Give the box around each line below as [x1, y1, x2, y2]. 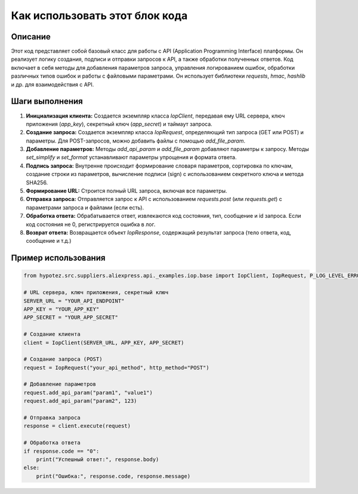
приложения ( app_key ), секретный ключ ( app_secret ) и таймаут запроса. [26, 120, 213, 128]
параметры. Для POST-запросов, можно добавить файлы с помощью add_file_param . [26, 137, 246, 144]
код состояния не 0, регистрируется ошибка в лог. [26, 221, 156, 228]
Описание [11, 32, 51, 42]
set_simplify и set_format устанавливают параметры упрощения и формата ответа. [26, 154, 237, 161]
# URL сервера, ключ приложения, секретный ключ [23, 289, 169, 296]
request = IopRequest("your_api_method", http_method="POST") [23, 364, 209, 371]
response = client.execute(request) [23, 422, 131, 430]
